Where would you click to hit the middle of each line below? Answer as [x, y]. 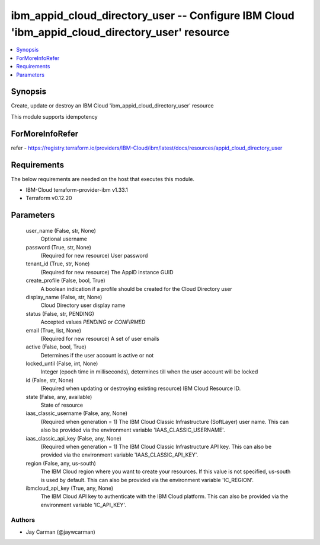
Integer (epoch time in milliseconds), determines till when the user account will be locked [149, 372]
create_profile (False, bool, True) [66, 281]
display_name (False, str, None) [64, 297]
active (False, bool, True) [56, 347]
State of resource [62, 405]
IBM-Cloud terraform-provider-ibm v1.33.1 [77, 190]
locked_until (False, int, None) [62, 364]
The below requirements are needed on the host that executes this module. [103, 179]
